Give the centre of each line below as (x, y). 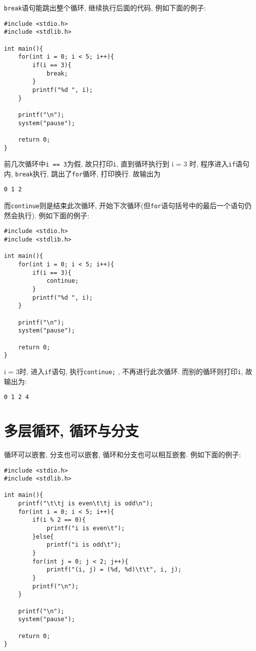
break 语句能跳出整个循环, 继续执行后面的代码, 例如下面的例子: (105, 7)
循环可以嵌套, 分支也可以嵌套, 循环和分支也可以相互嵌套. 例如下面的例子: (123, 454)
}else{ (43, 536)
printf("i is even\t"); (86, 529)
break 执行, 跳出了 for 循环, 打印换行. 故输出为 (88, 173)
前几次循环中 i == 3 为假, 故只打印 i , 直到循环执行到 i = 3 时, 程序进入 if (120, 164)
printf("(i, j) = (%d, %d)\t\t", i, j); (114, 570)
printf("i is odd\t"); (84, 545)
